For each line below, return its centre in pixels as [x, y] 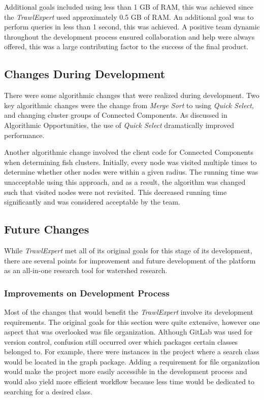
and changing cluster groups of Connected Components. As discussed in [116, 115]
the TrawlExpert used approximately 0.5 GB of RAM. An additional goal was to [129, 16]
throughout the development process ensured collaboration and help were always [129, 36]
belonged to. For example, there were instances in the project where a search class [132, 352]
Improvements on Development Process [87, 293]
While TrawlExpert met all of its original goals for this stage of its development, [128, 250]
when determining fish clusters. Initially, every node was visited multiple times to [130, 162]
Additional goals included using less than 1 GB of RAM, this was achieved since [129, 7]
